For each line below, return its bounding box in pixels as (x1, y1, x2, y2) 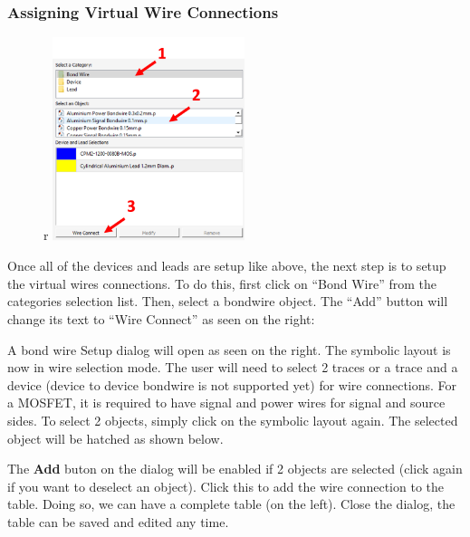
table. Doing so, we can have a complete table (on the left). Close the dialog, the (7, 494, 456, 513)
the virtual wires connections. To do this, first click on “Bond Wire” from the (7, 273, 436, 292)
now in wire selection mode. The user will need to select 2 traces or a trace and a (7, 358, 458, 377)
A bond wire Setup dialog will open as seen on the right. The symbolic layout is (7, 340, 451, 359)
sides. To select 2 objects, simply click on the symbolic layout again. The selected (7, 410, 458, 429)
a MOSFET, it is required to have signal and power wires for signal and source (7, 393, 446, 412)
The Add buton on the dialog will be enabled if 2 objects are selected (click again (7, 459, 463, 478)
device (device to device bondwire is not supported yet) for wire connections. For (7, 375, 457, 394)
